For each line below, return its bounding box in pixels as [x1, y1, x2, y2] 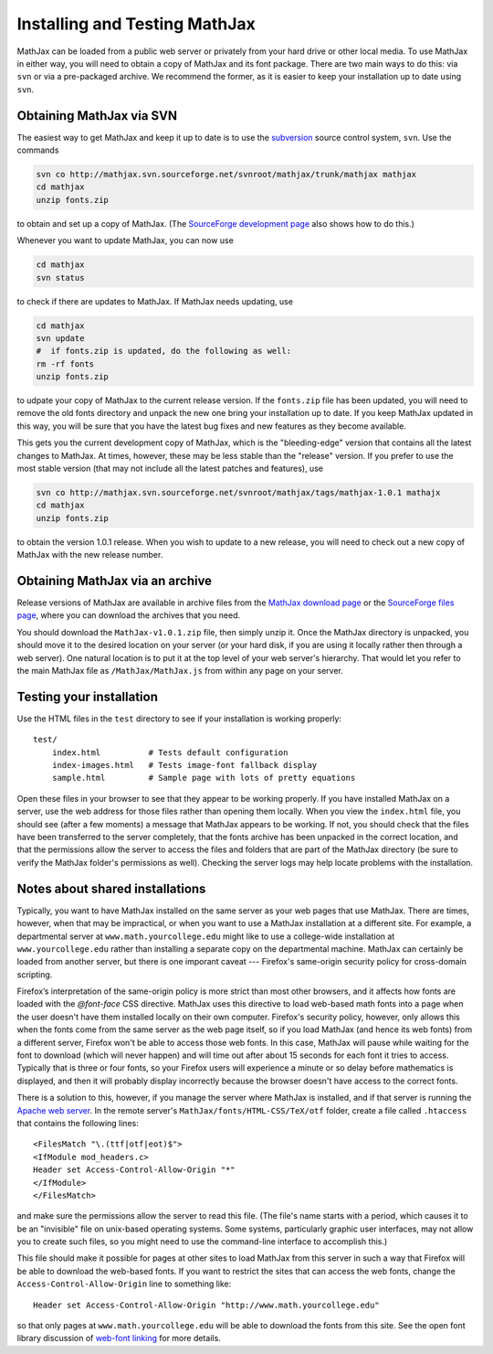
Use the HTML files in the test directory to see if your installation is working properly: [16, 713, 342, 724]
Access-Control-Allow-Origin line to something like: [16, 1278, 232, 1289]
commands [16, 144, 59, 155]
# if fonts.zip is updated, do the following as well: [36, 346, 292, 357]
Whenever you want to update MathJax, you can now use [16, 235, 235, 246]
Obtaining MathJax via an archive [16, 572, 213, 589]
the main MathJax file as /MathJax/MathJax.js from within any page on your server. [16, 666, 344, 676]
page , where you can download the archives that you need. [16, 610, 241, 621]
